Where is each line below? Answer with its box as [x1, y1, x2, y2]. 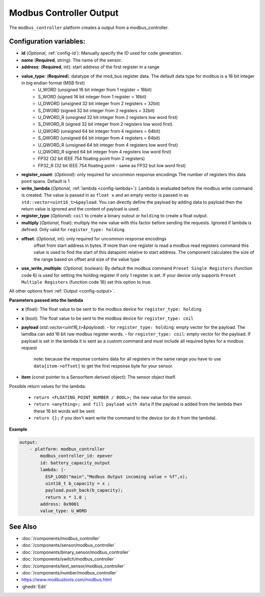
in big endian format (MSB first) [21, 80, 85, 86]
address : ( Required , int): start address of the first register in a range [21, 64, 159, 70]
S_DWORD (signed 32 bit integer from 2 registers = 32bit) [38, 107, 155, 113]
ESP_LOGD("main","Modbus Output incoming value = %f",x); [45, 474, 188, 479]
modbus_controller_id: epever [40, 453, 113, 459]
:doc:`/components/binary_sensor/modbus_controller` [21, 549, 130, 555]
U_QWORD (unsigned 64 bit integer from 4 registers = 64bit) [38, 128, 160, 134]
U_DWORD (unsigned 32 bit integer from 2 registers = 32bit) [38, 101, 160, 107]
